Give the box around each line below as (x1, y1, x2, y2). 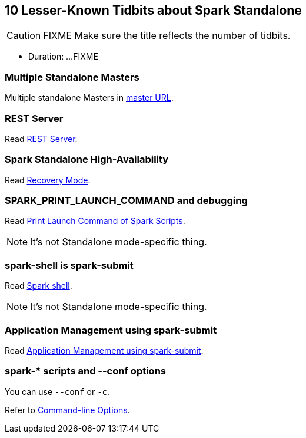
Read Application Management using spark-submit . (5, 345, 204, 355)
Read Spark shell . (5, 281, 72, 291)
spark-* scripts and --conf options (5, 365, 166, 377)
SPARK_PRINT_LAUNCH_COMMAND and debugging (5, 195, 248, 207)
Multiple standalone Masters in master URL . (5, 93, 174, 103)
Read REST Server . (5, 133, 78, 144)
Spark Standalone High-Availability (5, 153, 169, 166)
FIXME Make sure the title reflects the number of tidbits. (43, 29, 291, 42)
